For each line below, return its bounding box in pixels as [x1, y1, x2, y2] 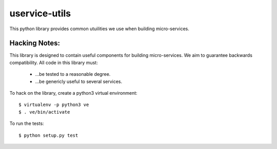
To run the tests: [9, 120, 44, 126]
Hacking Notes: [9, 39, 61, 48]
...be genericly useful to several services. [35, 78, 123, 84]
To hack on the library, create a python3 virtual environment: [9, 90, 138, 96]
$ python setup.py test [18, 132, 78, 138]
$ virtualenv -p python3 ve [18, 102, 89, 108]
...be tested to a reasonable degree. [35, 71, 111, 77]
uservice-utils [9, 8, 71, 19]
